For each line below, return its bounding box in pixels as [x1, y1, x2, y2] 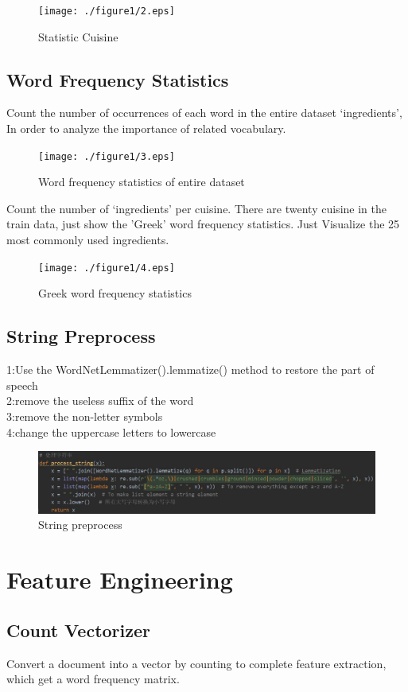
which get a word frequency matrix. [6, 671, 180, 687]
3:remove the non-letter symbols [6, 407, 163, 424]
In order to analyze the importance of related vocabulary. [6, 120, 286, 137]
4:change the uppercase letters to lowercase [6, 423, 216, 440]
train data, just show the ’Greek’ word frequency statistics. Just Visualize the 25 [6, 216, 400, 232]
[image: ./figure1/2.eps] [38, 6, 175, 17]
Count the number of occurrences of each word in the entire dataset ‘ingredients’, [6, 104, 402, 121]
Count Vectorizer [6, 617, 151, 642]
